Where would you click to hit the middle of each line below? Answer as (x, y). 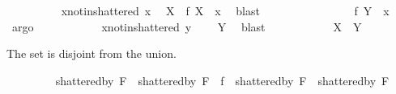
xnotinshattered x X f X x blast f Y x (225, 10)
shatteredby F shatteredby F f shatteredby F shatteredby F (222, 80)
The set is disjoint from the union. (92, 53)
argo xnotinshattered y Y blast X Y (187, 26)
